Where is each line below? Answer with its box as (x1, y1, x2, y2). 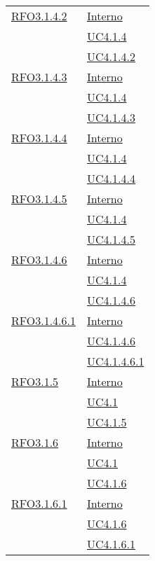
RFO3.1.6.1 (11, 495, 67, 511)
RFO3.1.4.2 (11, 8, 67, 24)
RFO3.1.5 (11, 373, 59, 389)
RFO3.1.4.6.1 (11, 312, 76, 328)
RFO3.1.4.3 (11, 69, 67, 85)
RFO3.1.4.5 (11, 191, 67, 207)
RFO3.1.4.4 (11, 130, 67, 146)
